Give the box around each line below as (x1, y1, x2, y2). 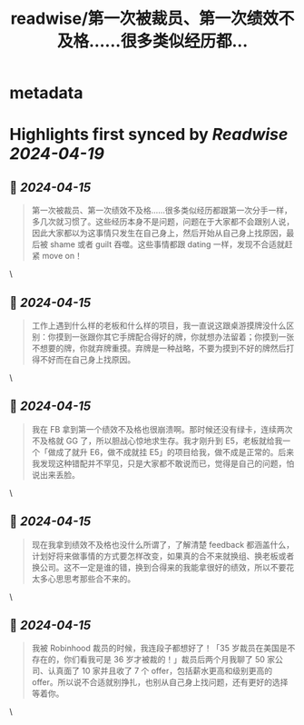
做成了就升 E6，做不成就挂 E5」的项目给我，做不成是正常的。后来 (47, 446, 295, 457)
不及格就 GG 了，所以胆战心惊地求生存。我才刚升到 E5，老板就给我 (31, 435, 283, 446)
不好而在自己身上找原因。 (39, 354, 136, 364)
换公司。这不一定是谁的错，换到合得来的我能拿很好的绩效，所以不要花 (31, 561, 295, 572)
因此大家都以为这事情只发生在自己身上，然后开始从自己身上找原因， (31, 228, 287, 239)
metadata (9, 83, 83, 104)
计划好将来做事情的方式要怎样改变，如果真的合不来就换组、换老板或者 (31, 551, 295, 561)
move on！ (42, 251, 83, 262)
